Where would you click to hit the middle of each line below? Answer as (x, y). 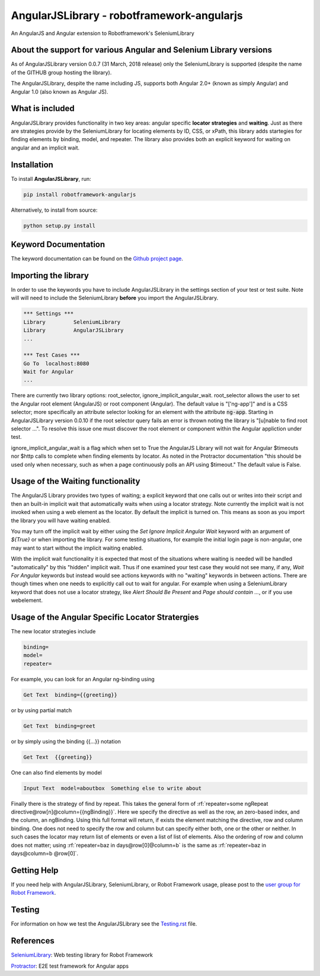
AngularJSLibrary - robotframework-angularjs (127, 15)
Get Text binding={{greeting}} (71, 695)
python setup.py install (60, 226)
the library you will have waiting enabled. (61, 520)
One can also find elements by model (56, 772)
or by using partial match (41, 710)
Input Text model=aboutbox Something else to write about (113, 788)
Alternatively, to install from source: (54, 210)
